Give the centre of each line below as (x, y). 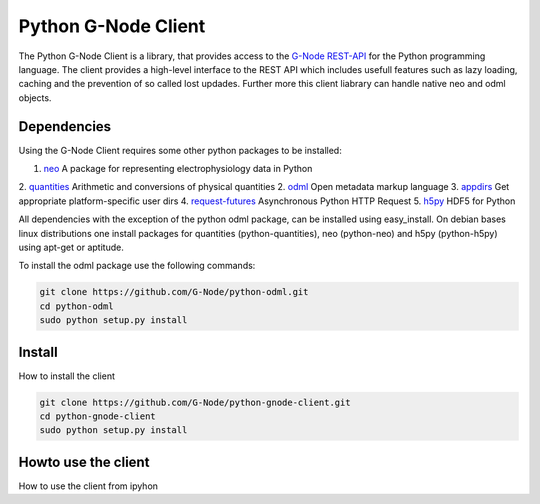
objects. (35, 97)
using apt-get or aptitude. (71, 247)
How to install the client (66, 376)
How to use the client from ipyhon (88, 486)
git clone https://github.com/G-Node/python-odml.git (174, 292)
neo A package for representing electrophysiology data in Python (178, 169)
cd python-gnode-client (98, 416)
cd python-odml (76, 306)
